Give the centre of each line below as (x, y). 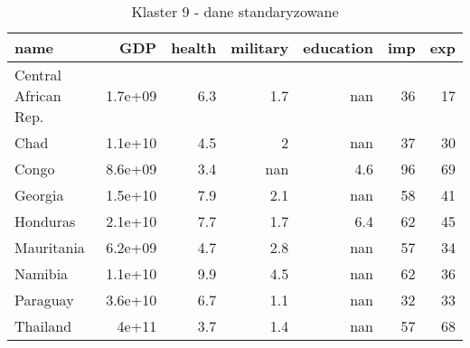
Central (38, 75)
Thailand (43, 326)
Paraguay (44, 300)
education (338, 47)
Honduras (45, 221)
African (38, 95)
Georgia (39, 195)
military (260, 47)
